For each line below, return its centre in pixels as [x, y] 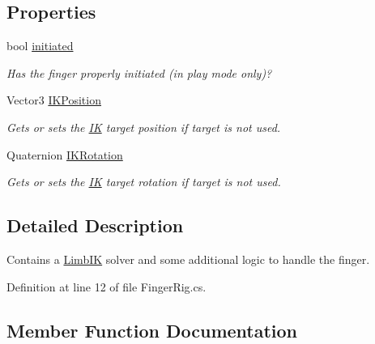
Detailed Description [95, 225]
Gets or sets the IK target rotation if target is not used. [144, 182]
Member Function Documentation [152, 330]
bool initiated [40, 46]
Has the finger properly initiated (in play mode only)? [139, 72]
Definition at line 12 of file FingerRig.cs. [107, 286]
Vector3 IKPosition [54, 100]
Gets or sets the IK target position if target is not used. [144, 127]
